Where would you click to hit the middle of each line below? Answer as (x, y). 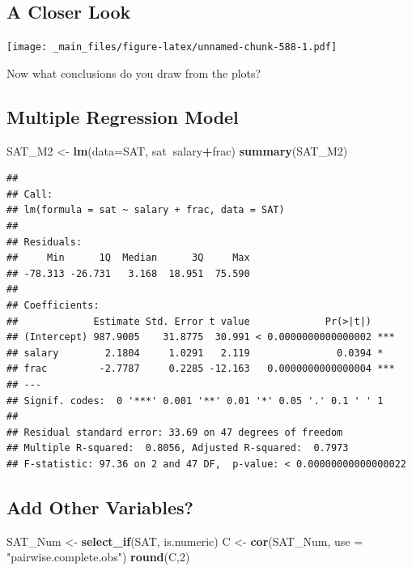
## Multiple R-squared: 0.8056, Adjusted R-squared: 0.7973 (178, 448)
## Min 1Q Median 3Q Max (128, 258)
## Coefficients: (53, 305)
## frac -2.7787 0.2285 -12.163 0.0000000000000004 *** (201, 369)
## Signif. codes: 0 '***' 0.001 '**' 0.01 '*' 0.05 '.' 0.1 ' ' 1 (195, 401)
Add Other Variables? (100, 507)
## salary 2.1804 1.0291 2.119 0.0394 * (195, 353)
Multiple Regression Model (123, 116)
